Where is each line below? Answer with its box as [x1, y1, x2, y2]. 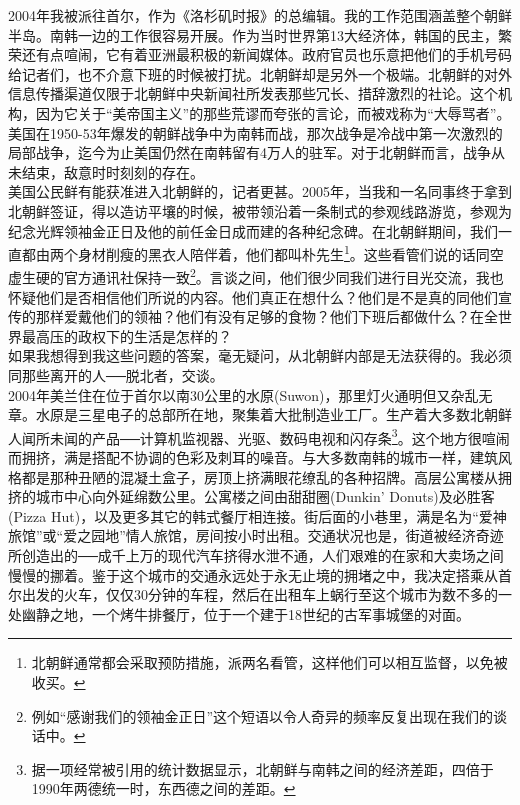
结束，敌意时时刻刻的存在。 [21, 161, 204, 182]
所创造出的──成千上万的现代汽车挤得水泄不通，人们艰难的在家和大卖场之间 [8, 545, 504, 565]
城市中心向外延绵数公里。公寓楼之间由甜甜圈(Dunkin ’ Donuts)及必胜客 [35, 486, 495, 507]
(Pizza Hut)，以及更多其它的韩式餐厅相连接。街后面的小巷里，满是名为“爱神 [8, 505, 507, 526]
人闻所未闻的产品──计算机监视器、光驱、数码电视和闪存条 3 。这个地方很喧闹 [8, 424, 510, 448]
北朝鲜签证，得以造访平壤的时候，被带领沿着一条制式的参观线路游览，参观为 [8, 200, 512, 221]
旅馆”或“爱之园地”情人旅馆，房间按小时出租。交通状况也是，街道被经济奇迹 [8, 525, 504, 546]
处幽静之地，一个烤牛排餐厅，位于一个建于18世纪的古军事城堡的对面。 [8, 603, 470, 624]
